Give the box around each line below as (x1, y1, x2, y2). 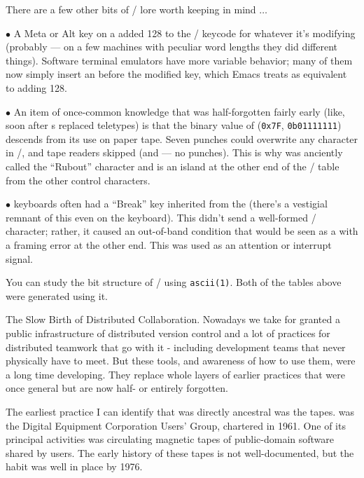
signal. (6, 251, 33, 266)
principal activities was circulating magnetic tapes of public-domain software (6, 432, 335, 446)
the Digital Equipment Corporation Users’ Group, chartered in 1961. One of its (6, 418, 346, 432)
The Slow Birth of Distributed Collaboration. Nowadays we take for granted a (6, 312, 340, 327)
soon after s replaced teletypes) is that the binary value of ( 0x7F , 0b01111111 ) (6, 118, 342, 132)
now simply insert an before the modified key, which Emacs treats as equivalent (6, 67, 347, 81)
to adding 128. (6, 80, 67, 95)
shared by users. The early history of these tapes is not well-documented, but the (6, 445, 354, 460)
